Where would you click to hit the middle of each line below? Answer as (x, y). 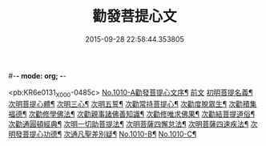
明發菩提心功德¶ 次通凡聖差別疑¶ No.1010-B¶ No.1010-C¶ (103, 134)
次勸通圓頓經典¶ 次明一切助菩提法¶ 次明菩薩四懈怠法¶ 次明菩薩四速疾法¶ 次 (133, 124)
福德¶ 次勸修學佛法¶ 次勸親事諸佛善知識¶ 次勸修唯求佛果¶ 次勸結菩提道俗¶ (131, 114)
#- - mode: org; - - (37, 75)
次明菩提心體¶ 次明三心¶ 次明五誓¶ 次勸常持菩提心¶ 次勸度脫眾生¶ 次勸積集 (133, 103)
